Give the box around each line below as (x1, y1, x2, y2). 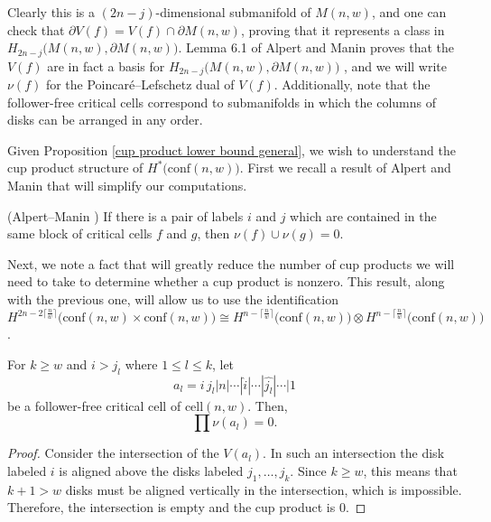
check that (7, 20, 65, 39)
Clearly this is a (7, 3, 96, 21)
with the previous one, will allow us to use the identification (7, 290, 338, 309)
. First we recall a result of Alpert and (239, 158, 451, 177)
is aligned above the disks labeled (59, 461, 244, 480)
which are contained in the (290, 206, 437, 225)
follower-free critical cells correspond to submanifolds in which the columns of (7, 92, 437, 111)
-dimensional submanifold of (155, 3, 311, 21)
